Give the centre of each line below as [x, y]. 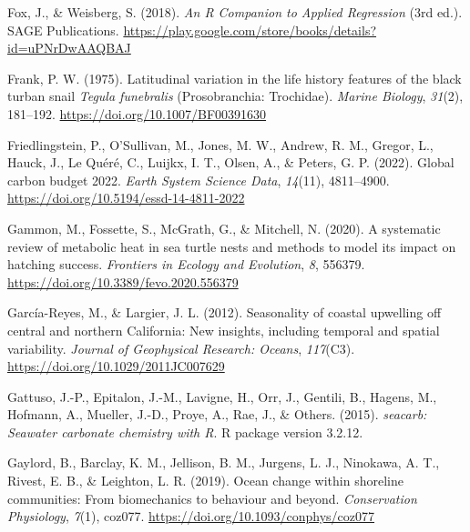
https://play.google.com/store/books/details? [250, 30]
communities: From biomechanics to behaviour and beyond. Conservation [212, 498]
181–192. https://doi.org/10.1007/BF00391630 [137, 113]
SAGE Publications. [63, 30]
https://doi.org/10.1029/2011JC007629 [116, 366]
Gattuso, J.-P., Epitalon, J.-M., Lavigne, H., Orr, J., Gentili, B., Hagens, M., [222, 396]
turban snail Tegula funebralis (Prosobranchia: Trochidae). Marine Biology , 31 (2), [235, 96]
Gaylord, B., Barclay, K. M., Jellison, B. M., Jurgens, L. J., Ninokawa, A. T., [224, 462]
